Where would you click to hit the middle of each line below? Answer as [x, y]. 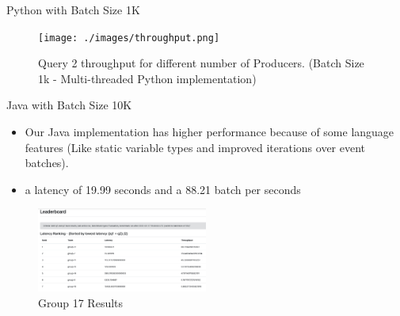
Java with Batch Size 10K [69, 105]
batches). [47, 163]
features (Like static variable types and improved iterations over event [195, 147]
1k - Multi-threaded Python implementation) [147, 78]
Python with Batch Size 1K [73, 10]
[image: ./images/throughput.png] [129, 38]
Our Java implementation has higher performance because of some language [210, 132]
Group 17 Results [81, 302]
